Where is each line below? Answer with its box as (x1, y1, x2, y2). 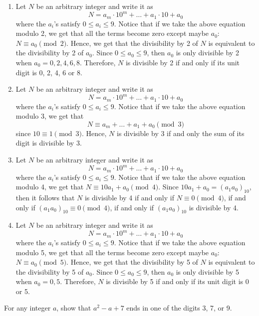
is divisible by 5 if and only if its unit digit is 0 (106, 276, 249, 287)
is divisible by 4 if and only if (84, 192, 174, 202)
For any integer (4, 303, 51, 313)
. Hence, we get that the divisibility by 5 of (66, 257, 198, 267)
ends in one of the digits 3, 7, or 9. (126, 303, 232, 313)
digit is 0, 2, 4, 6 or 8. (15, 67, 82, 77)
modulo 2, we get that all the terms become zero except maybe (15, 28, 209, 38)
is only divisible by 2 (176, 47, 239, 58)
